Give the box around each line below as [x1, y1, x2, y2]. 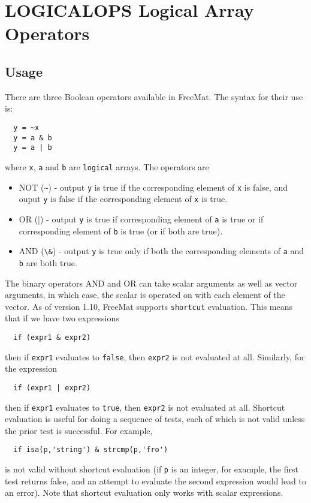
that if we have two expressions [5, 312, 119, 324]
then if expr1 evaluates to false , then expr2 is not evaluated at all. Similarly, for [5, 350, 305, 363]
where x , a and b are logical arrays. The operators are [5, 160, 209, 173]
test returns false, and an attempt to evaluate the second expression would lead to [5, 474, 306, 487]
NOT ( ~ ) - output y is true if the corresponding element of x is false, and [19, 180, 288, 193]
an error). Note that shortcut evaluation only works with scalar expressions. [5, 486, 283, 499]
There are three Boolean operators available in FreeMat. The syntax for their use [5, 90, 303, 103]
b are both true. [19, 256, 77, 269]
